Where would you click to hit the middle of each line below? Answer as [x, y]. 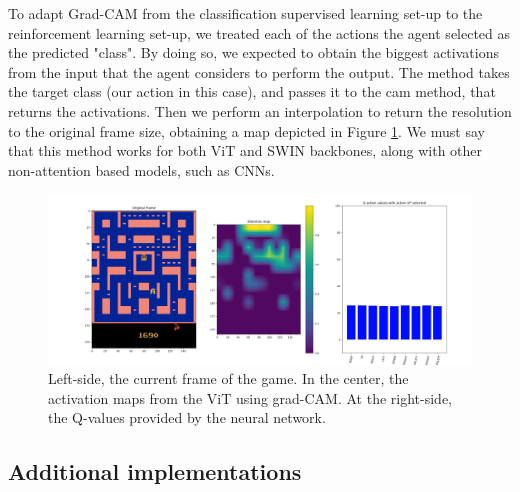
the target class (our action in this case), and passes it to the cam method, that [252, 91]
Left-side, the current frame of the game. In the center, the [228, 378]
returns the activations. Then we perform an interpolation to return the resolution [260, 110]
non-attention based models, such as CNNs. [141, 169]
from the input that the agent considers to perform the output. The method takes [259, 71]
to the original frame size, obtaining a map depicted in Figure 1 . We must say [246, 130]
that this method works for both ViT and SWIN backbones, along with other [245, 150]
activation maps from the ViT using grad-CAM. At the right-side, [250, 397]
